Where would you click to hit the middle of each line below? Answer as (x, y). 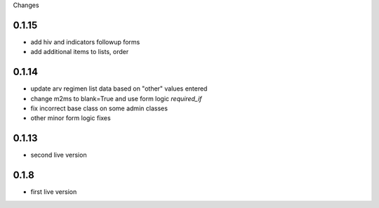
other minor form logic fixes (71, 118)
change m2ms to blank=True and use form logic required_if (117, 98)
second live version (59, 155)
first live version (54, 192)
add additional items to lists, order (80, 52)
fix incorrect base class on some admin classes (99, 108)
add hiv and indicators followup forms (85, 41)
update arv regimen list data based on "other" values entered (119, 89)
